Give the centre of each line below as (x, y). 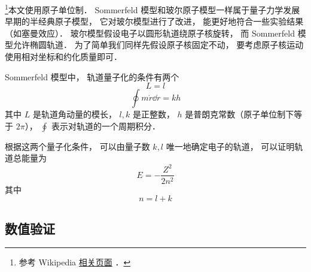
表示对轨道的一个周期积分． (106, 126)
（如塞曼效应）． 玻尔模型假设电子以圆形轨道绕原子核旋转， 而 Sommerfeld (150, 33)
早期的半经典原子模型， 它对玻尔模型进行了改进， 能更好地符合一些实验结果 (154, 21)
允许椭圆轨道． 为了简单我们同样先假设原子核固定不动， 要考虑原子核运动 (158, 45)
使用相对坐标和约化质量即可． (63, 57)
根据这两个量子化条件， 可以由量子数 (77, 146)
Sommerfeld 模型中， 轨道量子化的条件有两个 (92, 76)
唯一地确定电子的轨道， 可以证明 (230, 146)
